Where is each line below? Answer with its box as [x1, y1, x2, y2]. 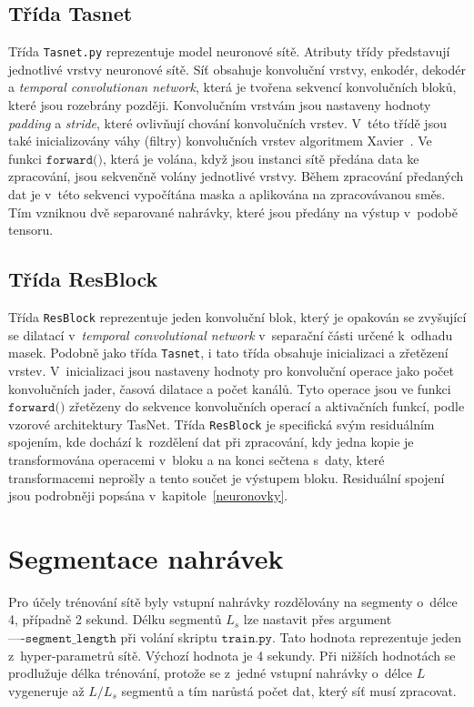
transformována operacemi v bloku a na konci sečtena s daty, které [8, 449, 385, 469]
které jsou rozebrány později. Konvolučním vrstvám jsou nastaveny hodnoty [8, 96, 431, 115]
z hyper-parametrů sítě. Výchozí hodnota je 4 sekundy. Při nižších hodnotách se [8, 645, 456, 664]
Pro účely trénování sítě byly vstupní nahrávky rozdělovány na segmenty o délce [8, 591, 458, 611]
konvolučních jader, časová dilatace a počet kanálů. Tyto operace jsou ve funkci [8, 379, 451, 398]
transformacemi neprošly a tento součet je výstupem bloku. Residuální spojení [8, 468, 445, 487]
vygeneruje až [8, 681, 85, 700]
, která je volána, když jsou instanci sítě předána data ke [102, 148, 419, 167]
